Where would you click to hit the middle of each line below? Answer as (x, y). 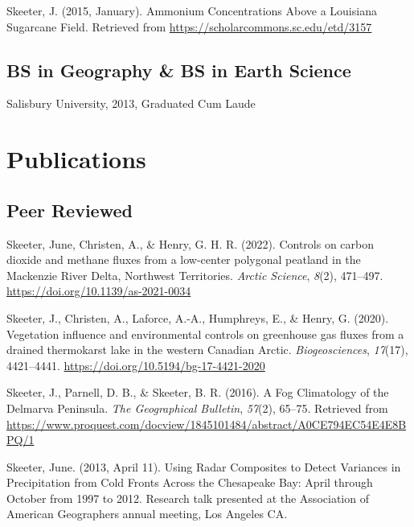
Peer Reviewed (70, 210)
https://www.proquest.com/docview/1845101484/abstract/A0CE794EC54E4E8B (207, 424)
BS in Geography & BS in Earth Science (179, 70)
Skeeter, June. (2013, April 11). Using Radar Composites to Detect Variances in (204, 466)
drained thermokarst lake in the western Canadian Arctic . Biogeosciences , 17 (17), (207, 350)
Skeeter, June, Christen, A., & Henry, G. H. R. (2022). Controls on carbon (191, 243)
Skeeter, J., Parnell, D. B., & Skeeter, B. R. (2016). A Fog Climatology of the (198, 392)
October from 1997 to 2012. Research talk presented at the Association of (188, 498)
